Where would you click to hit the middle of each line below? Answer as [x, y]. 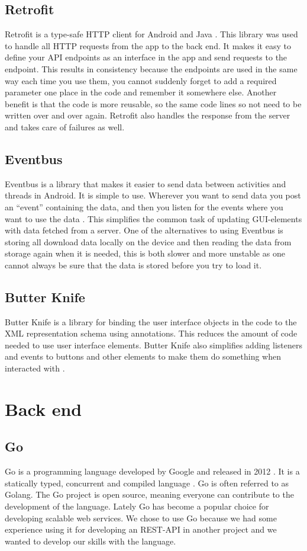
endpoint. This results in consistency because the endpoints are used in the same [151, 68]
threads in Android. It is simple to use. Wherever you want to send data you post [153, 195]
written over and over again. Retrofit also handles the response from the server [148, 115]
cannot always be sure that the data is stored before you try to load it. [133, 265]
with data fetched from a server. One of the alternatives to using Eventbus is [144, 230]
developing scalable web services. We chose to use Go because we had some [141, 518]
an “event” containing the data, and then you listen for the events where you [144, 206]
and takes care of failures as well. [65, 126]
